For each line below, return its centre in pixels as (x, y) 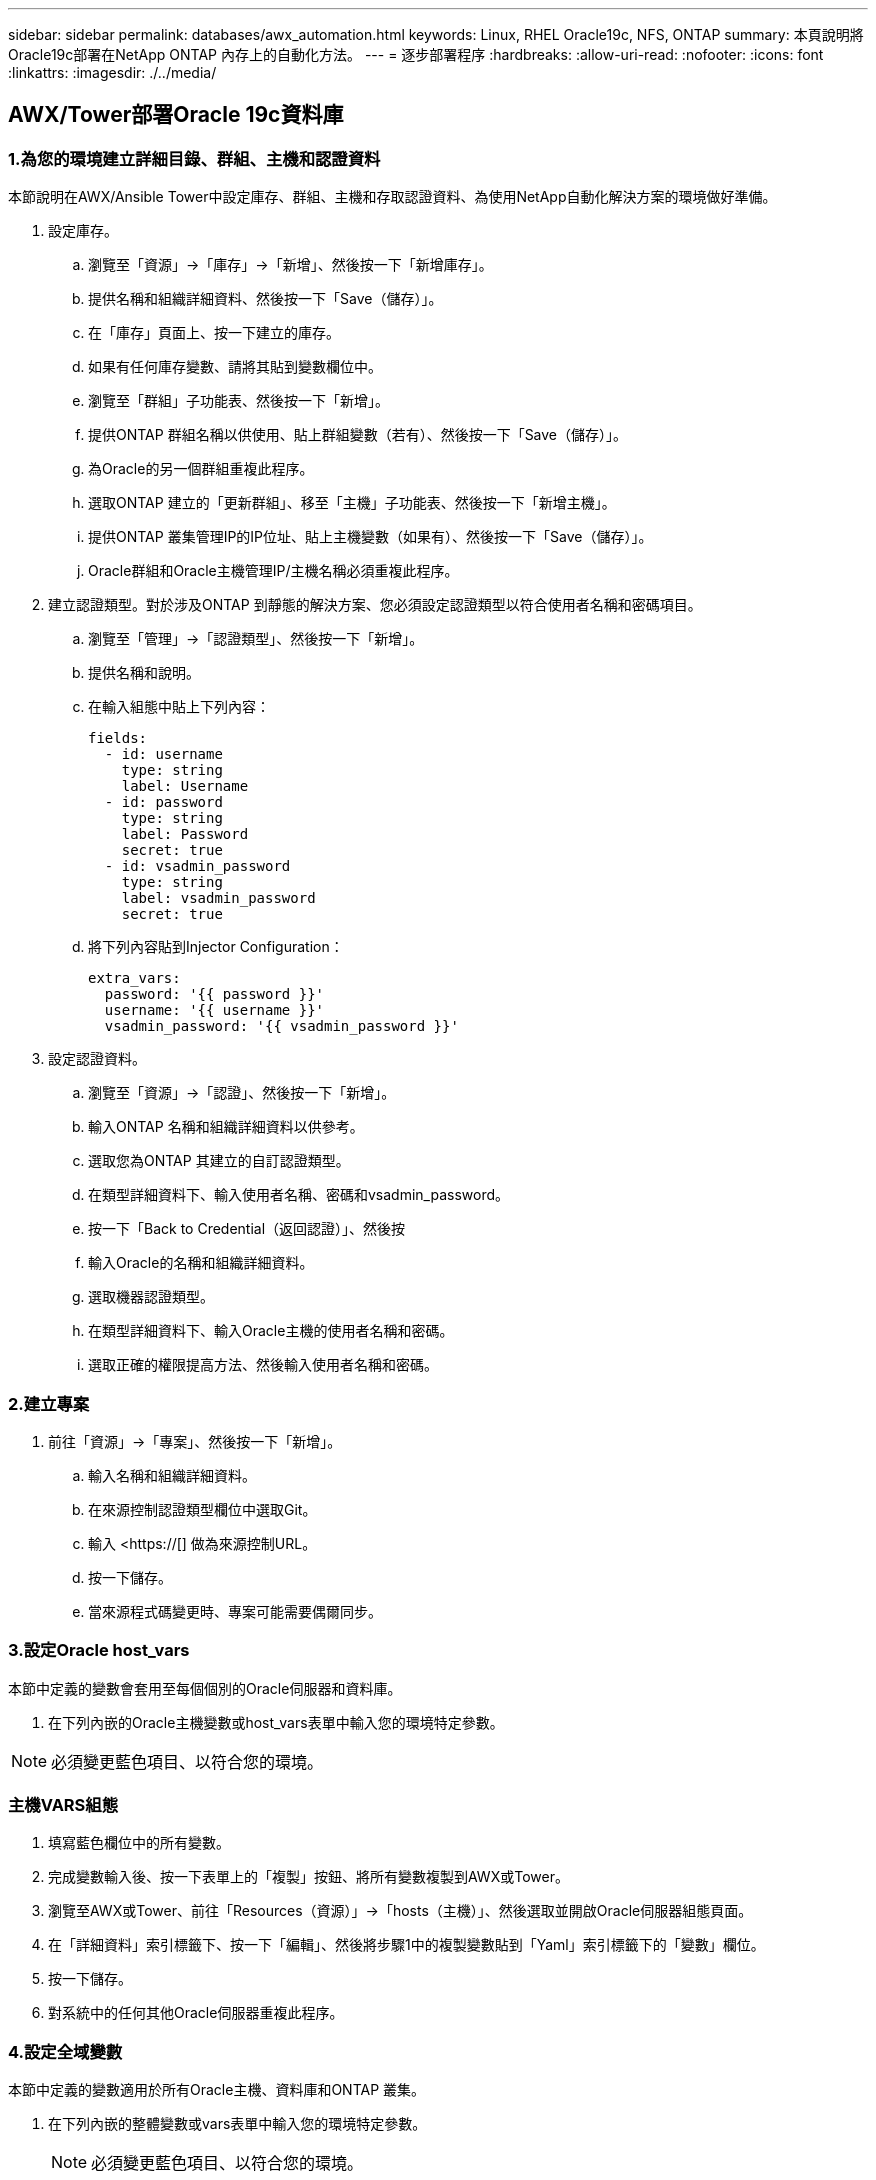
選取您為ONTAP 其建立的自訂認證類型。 (219, 1161)
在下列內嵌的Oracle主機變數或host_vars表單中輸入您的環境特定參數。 (276, 1722)
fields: (118, 738)
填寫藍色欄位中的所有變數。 (139, 1843)
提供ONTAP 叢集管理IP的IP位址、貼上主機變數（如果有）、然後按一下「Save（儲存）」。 (370, 537)
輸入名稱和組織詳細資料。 (172, 1475)
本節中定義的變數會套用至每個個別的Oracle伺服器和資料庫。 (205, 1688)
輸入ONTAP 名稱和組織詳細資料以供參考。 (226, 1127)
